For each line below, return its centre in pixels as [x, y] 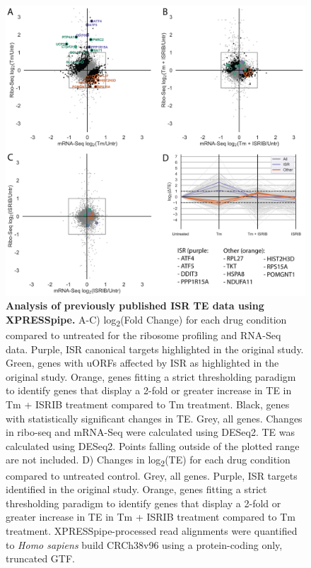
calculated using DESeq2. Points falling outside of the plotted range [153, 445]
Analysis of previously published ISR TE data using [135, 306]
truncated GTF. [40, 558]
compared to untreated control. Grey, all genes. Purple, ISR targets [152, 475]
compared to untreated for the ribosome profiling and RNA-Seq [143, 335]
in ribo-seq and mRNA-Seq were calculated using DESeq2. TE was [151, 432]
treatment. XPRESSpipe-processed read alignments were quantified [152, 530]
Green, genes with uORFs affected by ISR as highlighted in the [142, 363]
